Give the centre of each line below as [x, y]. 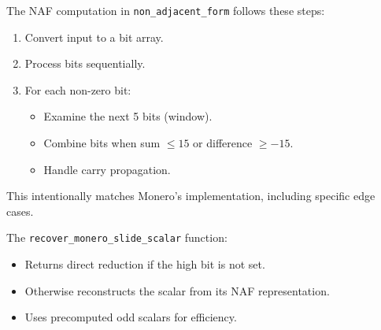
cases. [20, 211]
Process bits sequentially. [85, 63]
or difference [223, 143]
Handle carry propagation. [107, 169]
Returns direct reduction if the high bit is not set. [145, 264]
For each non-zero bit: [78, 89]
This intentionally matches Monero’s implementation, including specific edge [191, 196]
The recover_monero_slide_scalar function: [117, 237]
